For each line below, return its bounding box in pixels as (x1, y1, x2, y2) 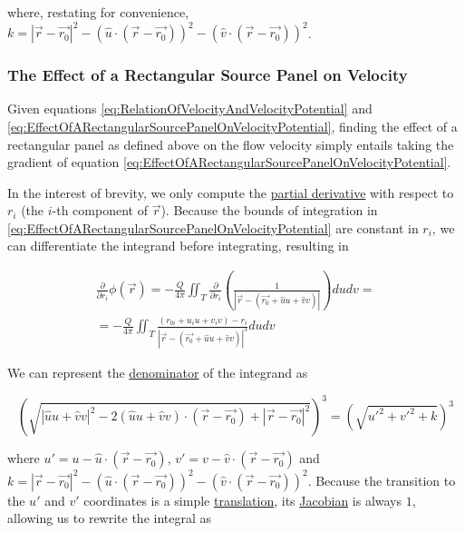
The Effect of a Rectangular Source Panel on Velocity (7, 64, 408, 86)
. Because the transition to (307, 470, 456, 489)
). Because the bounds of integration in (160, 201, 378, 220)
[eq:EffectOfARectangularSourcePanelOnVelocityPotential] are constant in (7, 218, 419, 237)
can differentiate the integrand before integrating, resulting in (7, 236, 349, 255)
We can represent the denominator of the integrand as (7, 363, 308, 381)
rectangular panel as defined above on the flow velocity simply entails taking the (7, 134, 454, 153)
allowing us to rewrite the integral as (7, 508, 212, 528)
